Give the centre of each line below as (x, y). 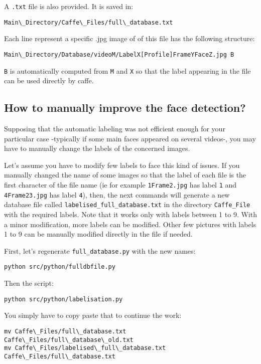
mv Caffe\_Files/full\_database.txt (65, 331)
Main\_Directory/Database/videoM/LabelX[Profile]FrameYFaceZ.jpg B (119, 54)
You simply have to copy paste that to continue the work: (93, 315)
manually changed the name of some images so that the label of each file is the (125, 175)
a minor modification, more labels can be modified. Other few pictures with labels (130, 224)
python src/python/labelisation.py (63, 299)
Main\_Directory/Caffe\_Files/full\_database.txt (89, 22)
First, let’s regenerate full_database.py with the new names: (100, 250)
